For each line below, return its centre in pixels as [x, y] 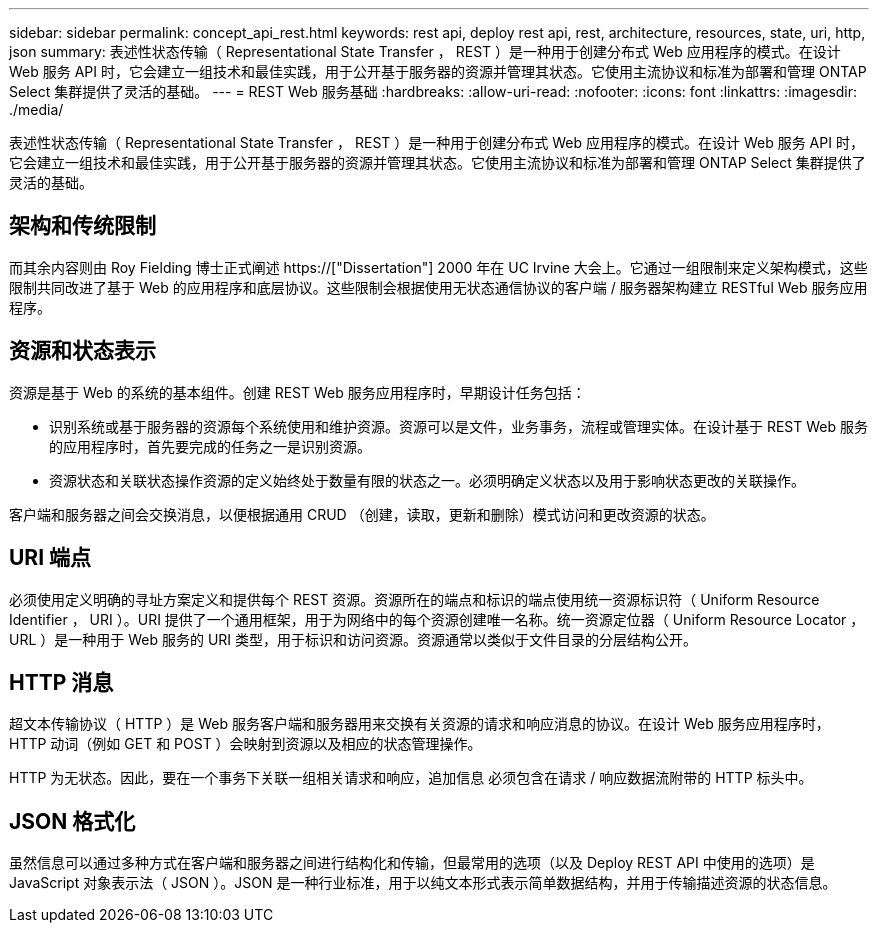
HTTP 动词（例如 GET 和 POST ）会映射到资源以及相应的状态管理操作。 [245, 744]
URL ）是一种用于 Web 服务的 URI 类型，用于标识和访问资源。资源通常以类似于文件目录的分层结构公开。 [353, 639]
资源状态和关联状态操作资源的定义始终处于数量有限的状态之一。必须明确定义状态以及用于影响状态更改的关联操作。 [427, 480]
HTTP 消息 [61, 682]
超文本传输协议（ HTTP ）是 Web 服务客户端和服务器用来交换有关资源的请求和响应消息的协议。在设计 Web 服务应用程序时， [419, 724]
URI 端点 [50, 558]
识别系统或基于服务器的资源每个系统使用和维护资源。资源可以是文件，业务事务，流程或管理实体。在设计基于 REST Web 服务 [459, 426]
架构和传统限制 [82, 226]
